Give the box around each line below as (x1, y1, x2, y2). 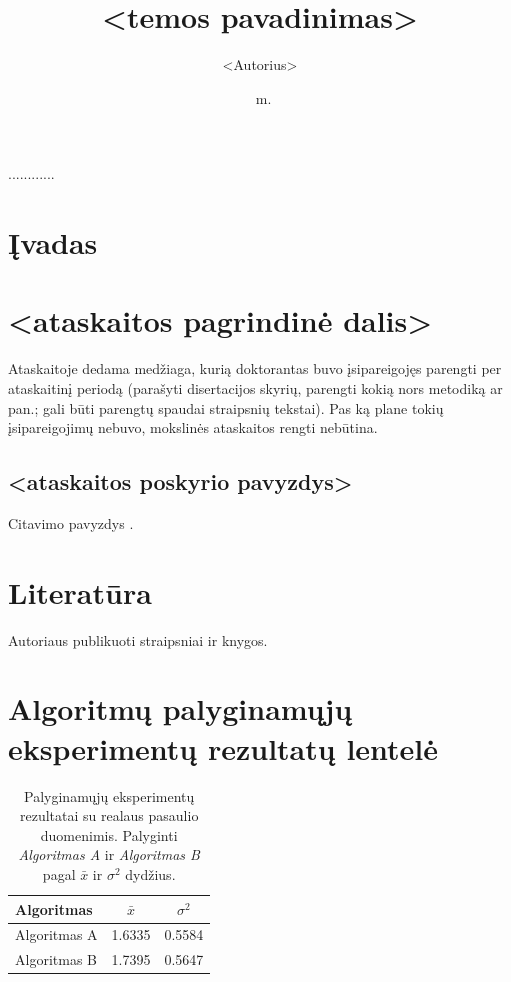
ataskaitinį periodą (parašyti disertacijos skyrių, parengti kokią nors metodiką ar (8, 378, 503, 398)
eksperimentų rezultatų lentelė (8, 727, 439, 768)
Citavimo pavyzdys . (8, 512, 134, 533)
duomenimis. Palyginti (40, 824, 178, 845)
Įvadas (8, 222, 98, 263)
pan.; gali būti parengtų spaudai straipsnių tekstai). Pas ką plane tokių (8, 397, 444, 418)
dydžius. (125, 863, 176, 884)
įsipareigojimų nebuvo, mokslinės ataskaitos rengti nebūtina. (8, 417, 378, 438)
